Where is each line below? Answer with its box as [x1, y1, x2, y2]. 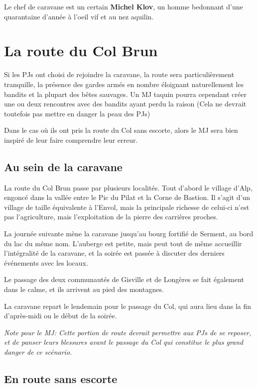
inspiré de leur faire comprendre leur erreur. [4, 134, 138, 145]
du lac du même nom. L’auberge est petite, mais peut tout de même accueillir [4, 238, 242, 248]
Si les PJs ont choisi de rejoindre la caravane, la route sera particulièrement [4, 69, 235, 80]
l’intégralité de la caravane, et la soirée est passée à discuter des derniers [4, 248, 225, 258]
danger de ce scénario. [4, 346, 72, 357]
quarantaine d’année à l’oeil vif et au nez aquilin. [4, 11, 154, 21]
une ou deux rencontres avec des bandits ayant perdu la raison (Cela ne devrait [4, 98, 247, 109]
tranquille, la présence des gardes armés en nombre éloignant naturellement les [4, 79, 244, 89]
